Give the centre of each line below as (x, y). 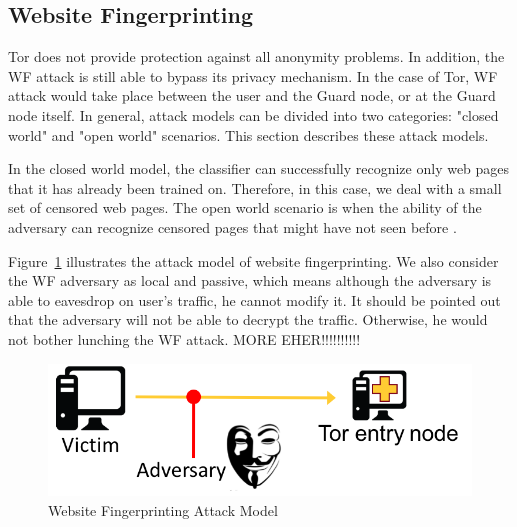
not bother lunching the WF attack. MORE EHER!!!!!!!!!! (184, 338)
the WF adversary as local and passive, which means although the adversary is (250, 280)
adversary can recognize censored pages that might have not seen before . (232, 226)
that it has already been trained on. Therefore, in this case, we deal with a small (255, 187)
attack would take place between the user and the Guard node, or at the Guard (252, 95)
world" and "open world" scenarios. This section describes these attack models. (248, 134)
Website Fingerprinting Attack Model (163, 510)
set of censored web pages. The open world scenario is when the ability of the (245, 207)
